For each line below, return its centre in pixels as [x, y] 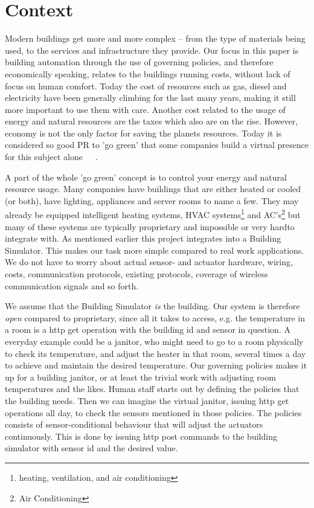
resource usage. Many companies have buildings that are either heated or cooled [153, 189]
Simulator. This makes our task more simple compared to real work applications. [155, 250]
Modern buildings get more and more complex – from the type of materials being [155, 38]
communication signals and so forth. [72, 285]
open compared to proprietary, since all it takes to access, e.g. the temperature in [155, 317]
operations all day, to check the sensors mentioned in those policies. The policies [153, 412]
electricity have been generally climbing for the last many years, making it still [150, 98]
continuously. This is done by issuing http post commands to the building [141, 436]
